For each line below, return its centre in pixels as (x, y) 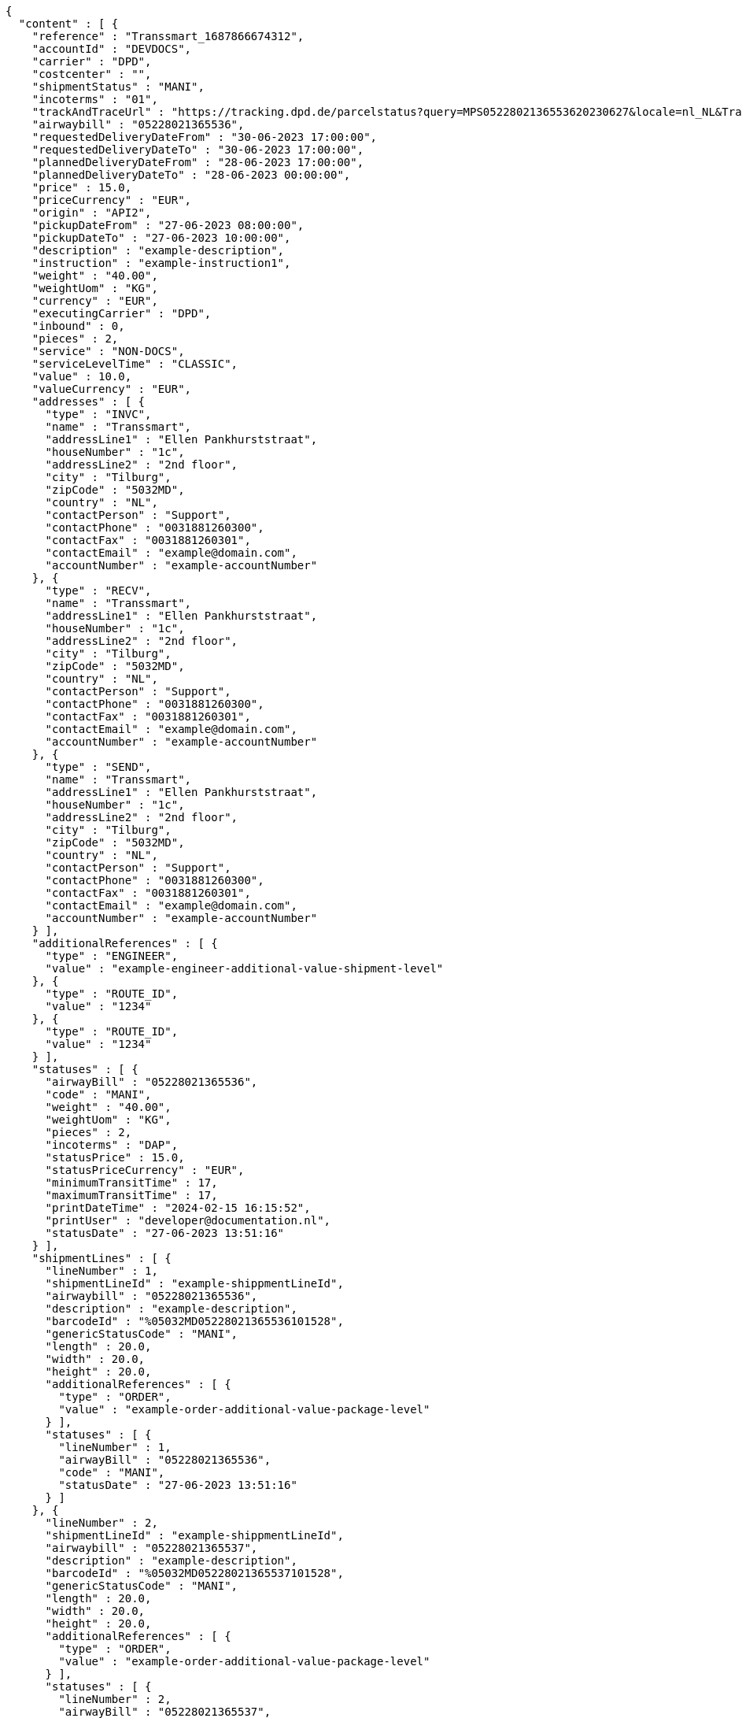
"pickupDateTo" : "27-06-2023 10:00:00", (161, 238)
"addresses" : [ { (89, 402)
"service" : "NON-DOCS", (108, 351)
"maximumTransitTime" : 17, (131, 1195)
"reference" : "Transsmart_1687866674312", (168, 36)
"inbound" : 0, (78, 326)
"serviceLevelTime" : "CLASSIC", (135, 364)
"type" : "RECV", (98, 591)
